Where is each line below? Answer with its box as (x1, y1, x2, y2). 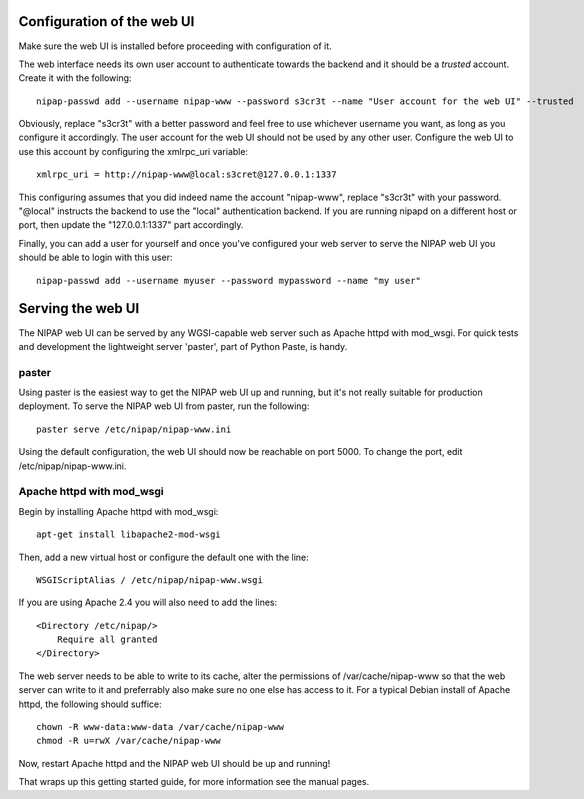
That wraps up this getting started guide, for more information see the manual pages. (18, 776, 370, 788)
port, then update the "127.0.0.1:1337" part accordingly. (18, 219, 244, 231)
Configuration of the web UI (18, 13, 195, 30)
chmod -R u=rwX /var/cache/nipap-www (36, 735, 222, 747)
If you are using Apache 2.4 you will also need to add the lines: (18, 596, 278, 609)
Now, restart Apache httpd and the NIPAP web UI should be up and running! (18, 757, 331, 769)
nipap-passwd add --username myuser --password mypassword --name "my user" (36, 275, 422, 286)
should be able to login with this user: (18, 251, 173, 264)
